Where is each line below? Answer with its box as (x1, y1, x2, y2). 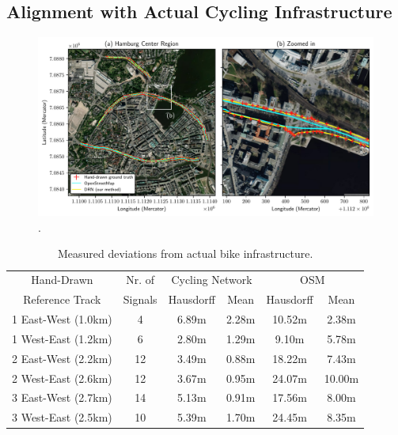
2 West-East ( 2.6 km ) (12, 369, 112, 386)
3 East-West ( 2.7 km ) (12, 389, 112, 406)
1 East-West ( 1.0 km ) (12, 311, 112, 327)
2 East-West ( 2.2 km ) (12, 350, 112, 366)
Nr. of (126, 271, 155, 288)
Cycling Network (171, 271, 252, 288)
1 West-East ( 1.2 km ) (12, 330, 112, 346)
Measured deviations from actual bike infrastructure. (57, 245, 313, 262)
